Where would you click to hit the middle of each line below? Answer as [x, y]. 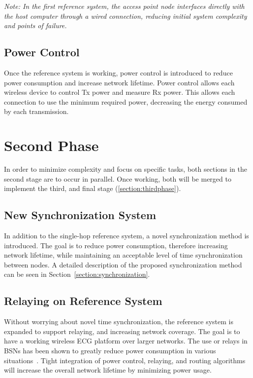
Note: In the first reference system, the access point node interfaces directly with [124, 6]
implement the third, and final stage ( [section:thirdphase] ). [93, 188]
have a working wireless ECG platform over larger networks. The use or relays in [126, 341]
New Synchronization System [80, 215]
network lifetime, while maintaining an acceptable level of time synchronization [123, 255]
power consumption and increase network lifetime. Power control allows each [119, 82]
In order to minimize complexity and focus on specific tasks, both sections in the [126, 169]
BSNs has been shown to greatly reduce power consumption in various [110, 351]
